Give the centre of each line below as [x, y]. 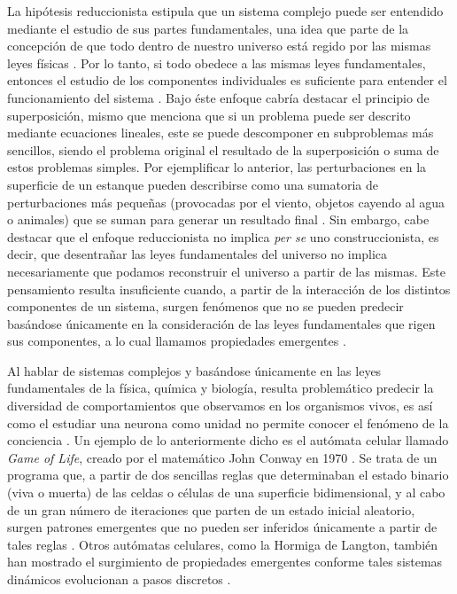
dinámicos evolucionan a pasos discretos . [119, 579]
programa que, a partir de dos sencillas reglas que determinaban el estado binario [228, 475]
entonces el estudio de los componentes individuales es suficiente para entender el [227, 80]
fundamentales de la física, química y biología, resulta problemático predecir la [221, 388]
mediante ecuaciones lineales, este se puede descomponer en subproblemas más [221, 133]
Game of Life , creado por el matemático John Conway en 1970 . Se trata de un [222, 457]
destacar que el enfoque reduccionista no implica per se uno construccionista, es [223, 236]
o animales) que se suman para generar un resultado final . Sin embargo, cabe [218, 219]
